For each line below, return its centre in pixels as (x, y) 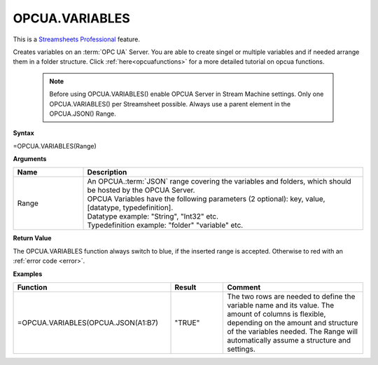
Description (107, 172)
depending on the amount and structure (293, 323)
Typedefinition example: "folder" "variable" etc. (165, 226)
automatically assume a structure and (289, 340)
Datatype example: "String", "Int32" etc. (153, 216)
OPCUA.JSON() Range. (83, 113)
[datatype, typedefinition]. (130, 208)
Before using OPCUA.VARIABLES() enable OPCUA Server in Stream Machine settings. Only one (187, 94)
